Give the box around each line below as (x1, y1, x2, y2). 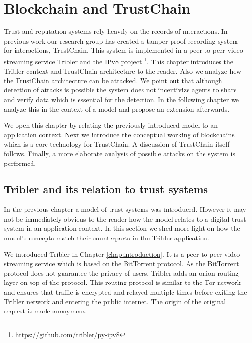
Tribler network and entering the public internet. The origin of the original (4, 296, 226, 306)
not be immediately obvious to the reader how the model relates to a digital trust (4, 213, 246, 224)
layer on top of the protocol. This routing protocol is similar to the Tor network (4, 277, 241, 287)
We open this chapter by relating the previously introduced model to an (4, 120, 218, 130)
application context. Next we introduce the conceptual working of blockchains (4, 129, 235, 139)
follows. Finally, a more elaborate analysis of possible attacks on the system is (4, 148, 235, 158)
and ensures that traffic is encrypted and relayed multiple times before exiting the (4, 287, 247, 297)
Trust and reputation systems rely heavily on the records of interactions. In (4, 26, 228, 36)
